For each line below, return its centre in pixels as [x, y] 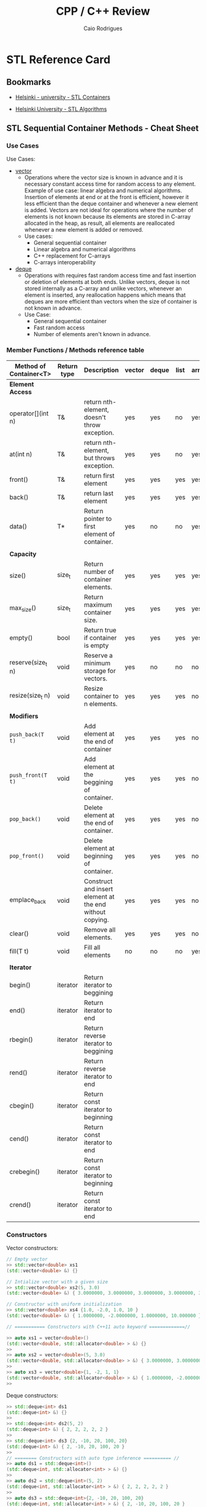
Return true [100, 630]
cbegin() [22, 1106]
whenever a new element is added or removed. [84, 230]
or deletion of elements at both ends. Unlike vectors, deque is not [107, 282]
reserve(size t [29, 663]
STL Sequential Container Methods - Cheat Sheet [103, 128]
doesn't [95, 417]
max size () [23, 608]
